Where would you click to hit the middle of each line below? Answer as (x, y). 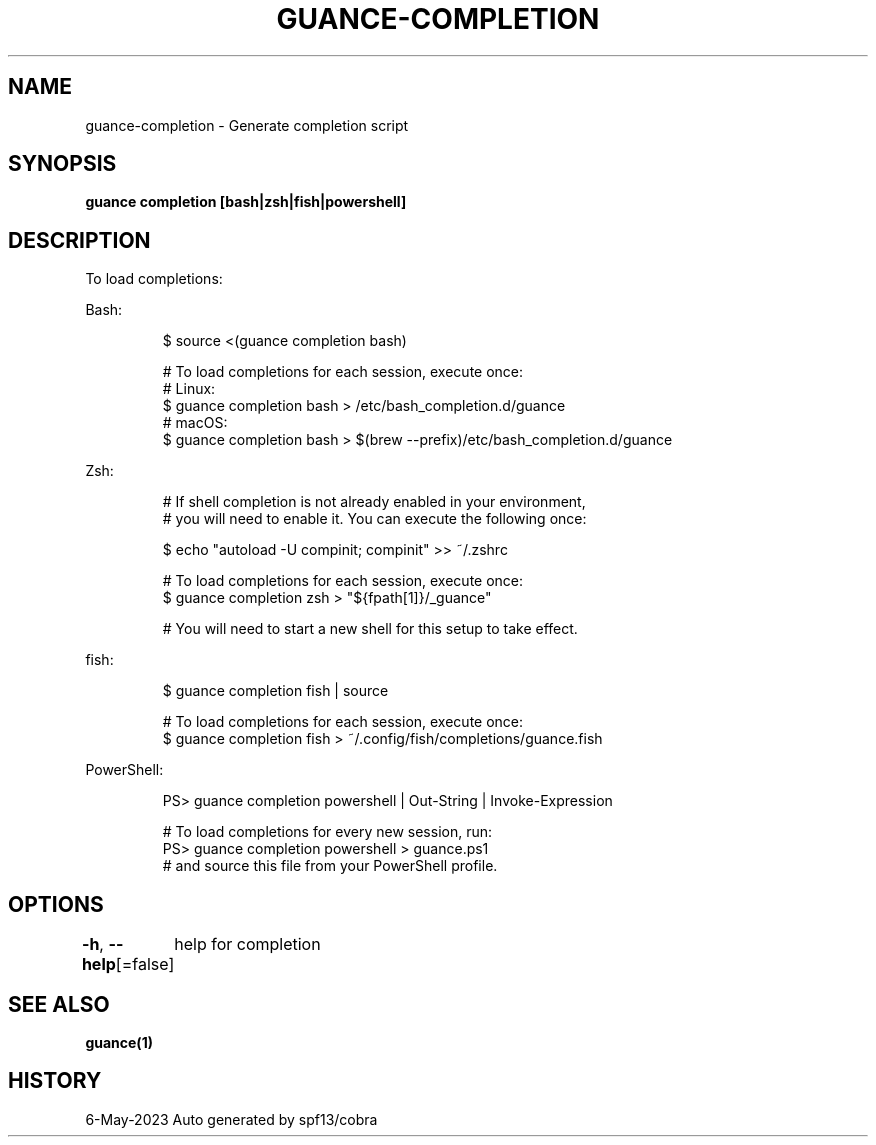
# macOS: (195, 423)
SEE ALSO (59, 1004)
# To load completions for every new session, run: (327, 832)
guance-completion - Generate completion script (247, 125)
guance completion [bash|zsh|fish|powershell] (246, 202)
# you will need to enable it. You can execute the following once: (374, 519)
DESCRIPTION (79, 240)
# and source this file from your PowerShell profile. (330, 866)
